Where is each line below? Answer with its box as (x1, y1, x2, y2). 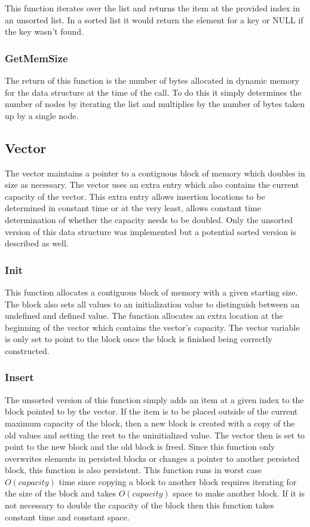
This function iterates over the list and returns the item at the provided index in (5, 2, 300, 14)
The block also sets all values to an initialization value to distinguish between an (5, 297, 300, 310)
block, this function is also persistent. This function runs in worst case (5, 464, 262, 476)
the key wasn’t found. (5, 25, 84, 38)
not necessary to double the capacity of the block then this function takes (5, 499, 274, 511)
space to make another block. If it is (173, 487, 305, 499)
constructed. (5, 344, 50, 357)
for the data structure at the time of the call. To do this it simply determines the (5, 86, 302, 98)
